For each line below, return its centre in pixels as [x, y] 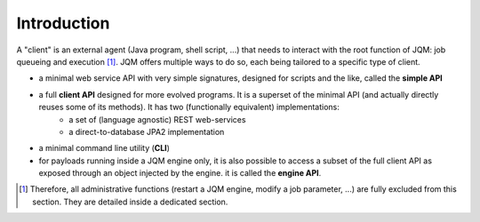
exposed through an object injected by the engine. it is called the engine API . [180, 173]
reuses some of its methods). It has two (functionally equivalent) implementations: [189, 107]
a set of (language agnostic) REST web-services [157, 119]
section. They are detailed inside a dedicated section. [130, 202]
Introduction [63, 23]
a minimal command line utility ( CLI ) [104, 148]
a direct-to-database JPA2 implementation [147, 131]
